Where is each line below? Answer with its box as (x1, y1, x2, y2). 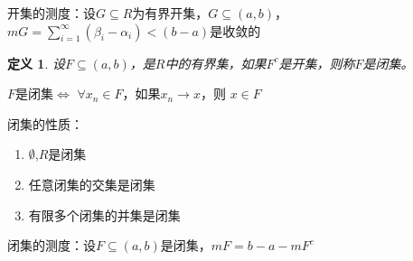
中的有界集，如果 (164, 53, 267, 72)
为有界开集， (132, 4, 209, 22)
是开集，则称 (278, 53, 355, 72)
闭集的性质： (7, 114, 83, 133)
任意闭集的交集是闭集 (28, 174, 155, 193)
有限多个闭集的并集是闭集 (28, 205, 181, 224)
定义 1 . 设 (7, 53, 65, 72)
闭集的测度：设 (7, 236, 96, 255)
